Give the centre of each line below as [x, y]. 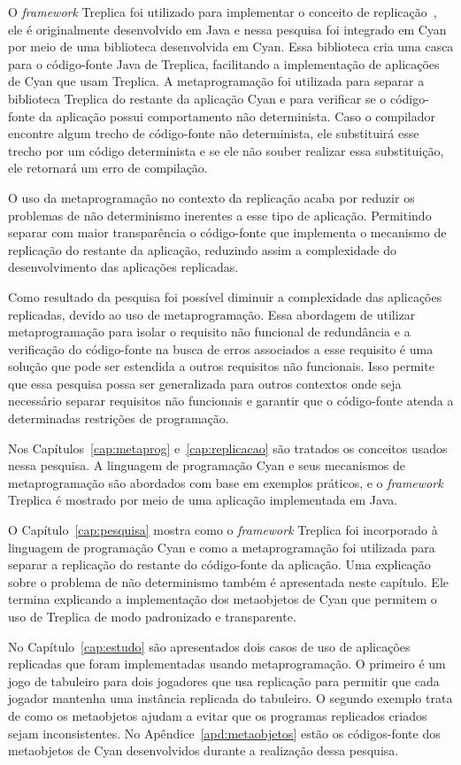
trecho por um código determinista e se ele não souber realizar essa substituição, [226, 150]
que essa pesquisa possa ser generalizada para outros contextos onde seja [205, 383]
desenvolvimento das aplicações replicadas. [123, 267]
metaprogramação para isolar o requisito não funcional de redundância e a [209, 332]
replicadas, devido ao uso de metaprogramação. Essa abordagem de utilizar [212, 314]
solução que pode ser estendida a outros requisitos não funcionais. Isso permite [221, 366]
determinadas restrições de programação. [119, 418]
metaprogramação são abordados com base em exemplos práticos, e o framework [226, 482]
